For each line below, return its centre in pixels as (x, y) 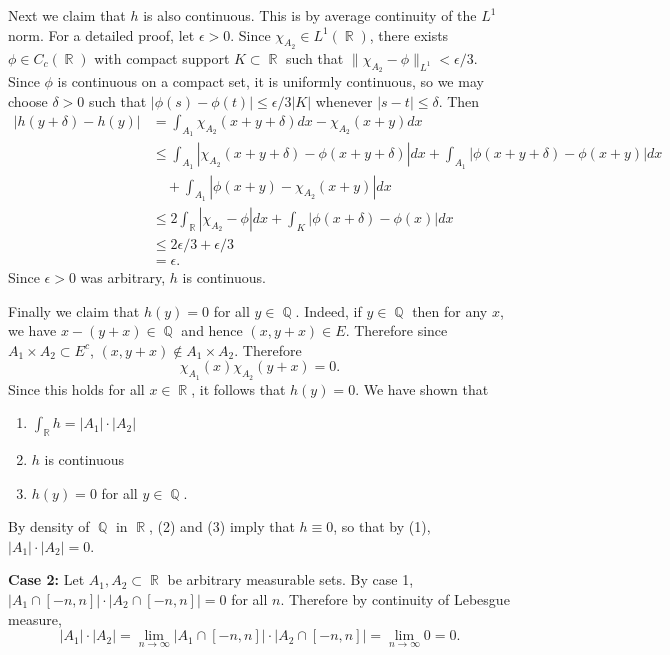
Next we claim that (67, 15)
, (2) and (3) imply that (222, 526)
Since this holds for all (76, 388)
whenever (344, 100)
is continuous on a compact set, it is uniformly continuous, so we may (270, 81)
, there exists (409, 34)
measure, (35, 618)
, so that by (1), (382, 526)
